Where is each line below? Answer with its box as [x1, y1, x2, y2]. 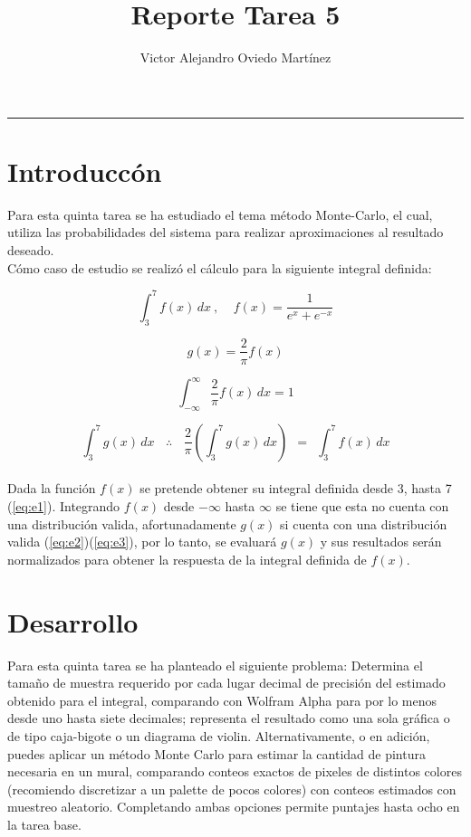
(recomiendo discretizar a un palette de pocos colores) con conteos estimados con [7, 779, 457, 798]
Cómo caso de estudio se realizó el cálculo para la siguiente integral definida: [7, 258, 432, 277]
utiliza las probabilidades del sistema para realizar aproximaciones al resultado [7, 223, 444, 242]
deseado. [7, 241, 54, 260]
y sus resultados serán [320, 532, 442, 551]
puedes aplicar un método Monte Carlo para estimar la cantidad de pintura [7, 744, 426, 763]
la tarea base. [7, 814, 82, 833]
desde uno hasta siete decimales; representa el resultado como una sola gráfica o [7, 709, 450, 728]
